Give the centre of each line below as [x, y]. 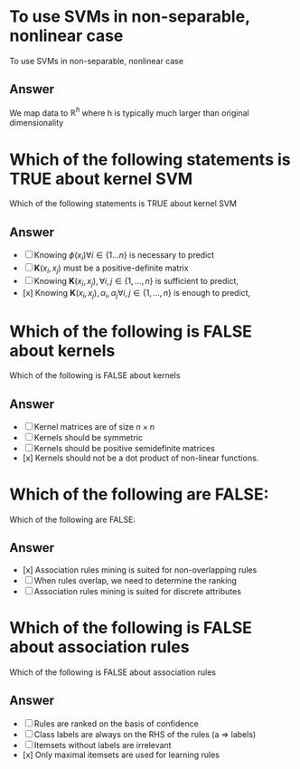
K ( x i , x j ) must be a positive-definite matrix [111, 269]
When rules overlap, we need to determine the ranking [136, 580]
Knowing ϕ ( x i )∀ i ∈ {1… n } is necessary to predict [124, 256]
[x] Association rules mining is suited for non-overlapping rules [140, 570]
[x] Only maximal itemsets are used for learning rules [121, 755]
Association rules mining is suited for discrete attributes [138, 591]
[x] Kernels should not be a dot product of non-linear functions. [141, 458]
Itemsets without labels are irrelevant [103, 745]
